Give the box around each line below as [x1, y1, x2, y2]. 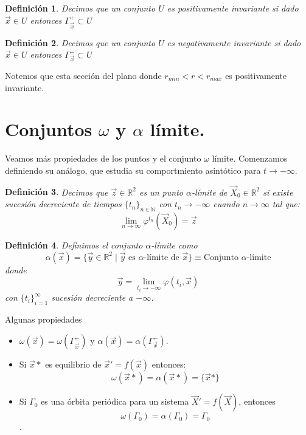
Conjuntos [5, 117, 92, 142]
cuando [213, 197, 240, 210]
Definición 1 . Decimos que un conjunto [5, 2, 156, 14]
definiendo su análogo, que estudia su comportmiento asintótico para [5, 163, 261, 176]
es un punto [139, 185, 183, 198]
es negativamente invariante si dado [167, 36, 301, 49]
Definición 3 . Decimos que [5, 185, 108, 198]
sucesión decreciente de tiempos [5, 197, 122, 210]
